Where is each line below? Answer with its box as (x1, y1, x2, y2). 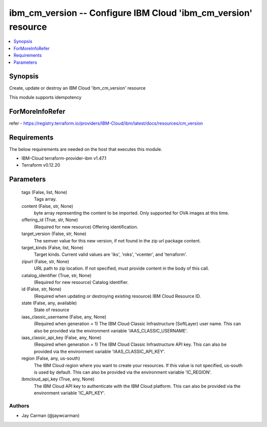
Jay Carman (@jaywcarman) (21, 413, 80, 419)
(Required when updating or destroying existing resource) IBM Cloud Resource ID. (34, 293, 201, 299)
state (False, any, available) (21, 300, 77, 306)
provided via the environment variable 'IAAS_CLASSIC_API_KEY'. (34, 348, 166, 354)
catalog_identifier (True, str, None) (21, 272, 91, 278)
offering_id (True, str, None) (21, 217, 79, 223)
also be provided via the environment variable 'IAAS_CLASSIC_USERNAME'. (34, 328, 188, 333)
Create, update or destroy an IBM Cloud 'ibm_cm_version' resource (9, 85, 146, 91)
